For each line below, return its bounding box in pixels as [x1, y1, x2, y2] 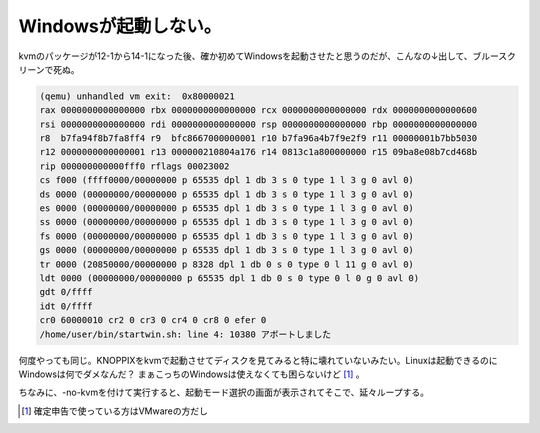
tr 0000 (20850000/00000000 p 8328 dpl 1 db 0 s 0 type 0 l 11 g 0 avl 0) [39, 258, 415, 270]
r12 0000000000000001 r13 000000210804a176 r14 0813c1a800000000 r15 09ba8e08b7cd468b [39, 146, 478, 158]
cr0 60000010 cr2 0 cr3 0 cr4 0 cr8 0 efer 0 [39, 315, 267, 326]
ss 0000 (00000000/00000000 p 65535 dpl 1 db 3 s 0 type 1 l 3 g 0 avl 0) [39, 216, 415, 228]
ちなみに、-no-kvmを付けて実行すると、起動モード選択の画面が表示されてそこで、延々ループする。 [18, 386, 430, 399]
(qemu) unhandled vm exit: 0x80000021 [39, 90, 235, 102]
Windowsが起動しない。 [18, 15, 222, 37]
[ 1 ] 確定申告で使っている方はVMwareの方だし [21, 405, 209, 417]
